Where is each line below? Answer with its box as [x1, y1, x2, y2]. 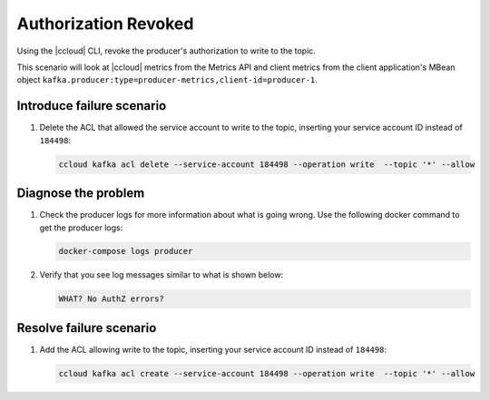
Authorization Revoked [16, 14, 194, 34]
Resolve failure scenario [16, 320, 157, 336]
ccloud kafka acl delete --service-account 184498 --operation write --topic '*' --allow [58, 159, 475, 170]
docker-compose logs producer [58, 246, 193, 257]
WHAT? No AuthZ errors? [58, 294, 165, 304]
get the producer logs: [39, 222, 123, 233]
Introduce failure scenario [16, 98, 167, 113]
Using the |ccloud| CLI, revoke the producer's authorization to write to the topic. [16, 45, 317, 56]
